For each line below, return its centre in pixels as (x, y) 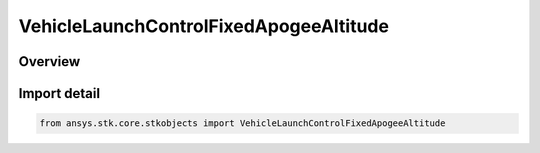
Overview (49, 61)
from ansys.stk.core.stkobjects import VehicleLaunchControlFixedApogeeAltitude (242, 123)
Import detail (59, 93)
